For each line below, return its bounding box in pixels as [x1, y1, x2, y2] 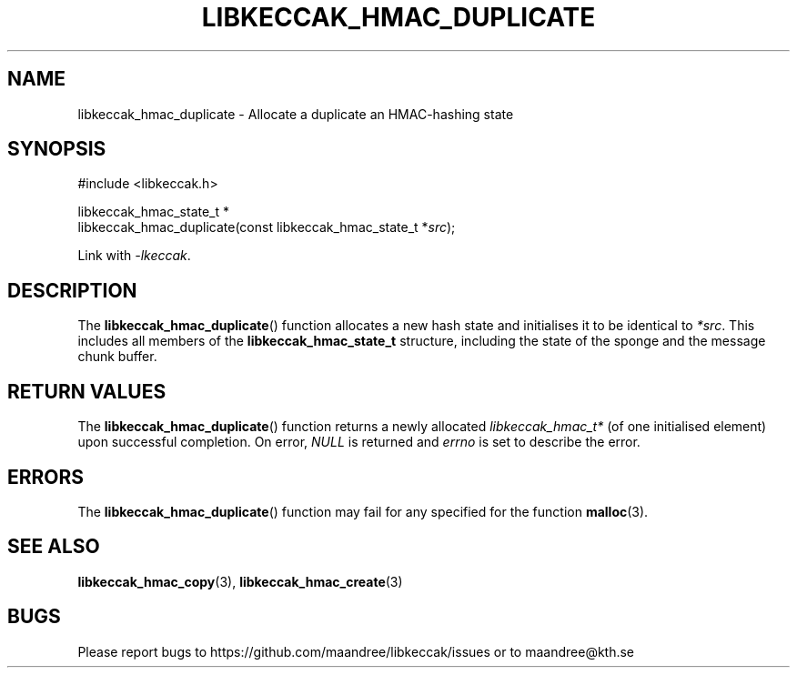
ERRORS [7, 465, 85, 489]
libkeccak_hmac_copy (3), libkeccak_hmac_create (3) [77, 573, 403, 589]
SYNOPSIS [7, 137, 106, 161]
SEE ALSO [7, 535, 100, 559]
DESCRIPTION [7, 278, 137, 302]
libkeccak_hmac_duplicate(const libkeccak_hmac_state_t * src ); [77, 219, 456, 236]
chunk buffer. [77, 348, 157, 365]
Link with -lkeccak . [77, 247, 191, 264]
